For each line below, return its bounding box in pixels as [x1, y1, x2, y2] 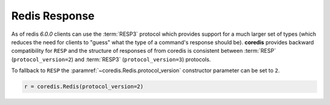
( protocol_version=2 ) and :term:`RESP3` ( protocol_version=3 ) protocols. [11, 55, 211, 63]
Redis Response [11, 9, 95, 22]
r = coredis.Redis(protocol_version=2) [24, 83, 144, 90]
